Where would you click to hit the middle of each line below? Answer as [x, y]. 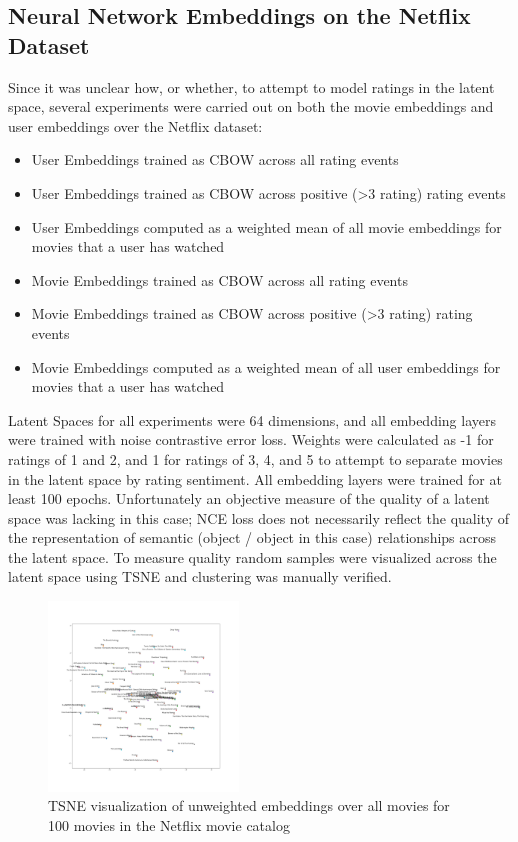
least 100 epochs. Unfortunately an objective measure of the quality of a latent [249, 498]
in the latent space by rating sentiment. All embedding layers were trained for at [255, 478]
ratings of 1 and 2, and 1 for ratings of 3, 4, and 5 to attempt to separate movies [255, 458]
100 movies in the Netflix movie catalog [169, 825]
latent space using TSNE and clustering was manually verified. [200, 576]
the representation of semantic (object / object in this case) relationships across [252, 537]
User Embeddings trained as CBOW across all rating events [215, 159]
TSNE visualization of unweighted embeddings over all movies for [249, 805]
